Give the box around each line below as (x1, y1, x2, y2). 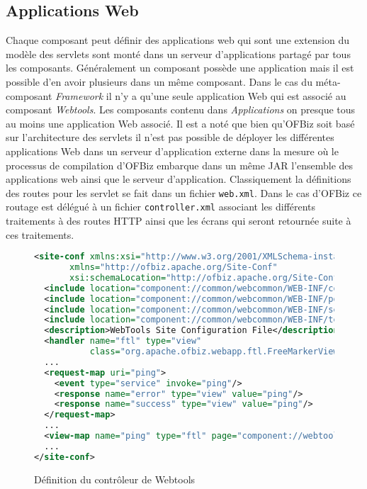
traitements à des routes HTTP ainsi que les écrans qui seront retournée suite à (6, 213, 351, 228)
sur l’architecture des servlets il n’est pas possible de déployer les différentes (6, 130, 334, 145)
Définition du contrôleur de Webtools (34, 471, 196, 486)
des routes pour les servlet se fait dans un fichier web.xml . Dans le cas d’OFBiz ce (6, 185, 362, 200)
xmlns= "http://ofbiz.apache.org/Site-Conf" (69, 262, 278, 273)
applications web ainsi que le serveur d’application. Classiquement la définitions (6, 172, 351, 186)
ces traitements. (6, 227, 74, 242)
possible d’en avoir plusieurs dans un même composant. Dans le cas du (6, 74, 312, 89)
